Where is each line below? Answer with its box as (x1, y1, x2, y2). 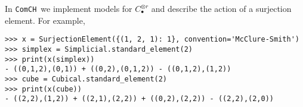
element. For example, (5, 14, 85, 26)
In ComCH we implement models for (5, 2, 132, 14)
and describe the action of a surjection (151, 2, 292, 14)
